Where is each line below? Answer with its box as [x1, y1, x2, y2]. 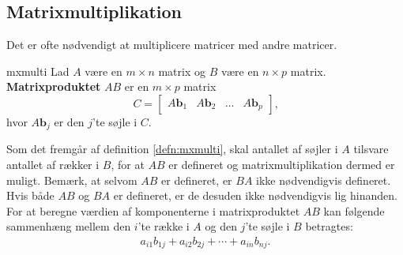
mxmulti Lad [6, 62, 70, 79]
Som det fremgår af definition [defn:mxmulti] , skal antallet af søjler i [6, 141, 338, 157]
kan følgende [323, 202, 385, 219]
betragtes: [305, 218, 353, 234]
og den [205, 218, 237, 234]
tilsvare [353, 141, 389, 157]
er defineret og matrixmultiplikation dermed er [168, 156, 395, 173]
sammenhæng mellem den [6, 218, 131, 234]
